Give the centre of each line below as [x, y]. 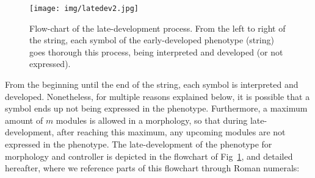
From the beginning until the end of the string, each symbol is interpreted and [152, 84]
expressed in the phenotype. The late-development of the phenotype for [139, 144]
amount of [24, 120]
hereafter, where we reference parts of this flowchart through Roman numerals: [152, 168]
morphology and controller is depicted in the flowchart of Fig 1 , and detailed [149, 156]
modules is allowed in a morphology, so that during [152, 120]
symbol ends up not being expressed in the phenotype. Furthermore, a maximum [156, 108]
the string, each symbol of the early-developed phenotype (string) [152, 40]
